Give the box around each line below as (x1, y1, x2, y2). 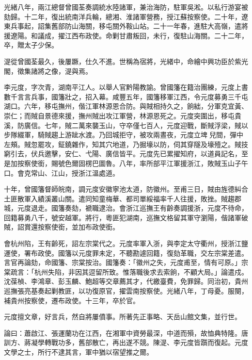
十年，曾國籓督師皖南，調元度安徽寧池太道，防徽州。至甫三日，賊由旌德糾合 (4, 184, 248, 194)
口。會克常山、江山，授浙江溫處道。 (4, 167, 119, 178)
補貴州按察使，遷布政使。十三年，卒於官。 (4, 295, 140, 305)
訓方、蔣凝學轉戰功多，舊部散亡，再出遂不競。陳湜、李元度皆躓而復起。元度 (4, 337, 248, 347)
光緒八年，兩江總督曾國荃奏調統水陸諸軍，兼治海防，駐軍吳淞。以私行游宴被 (4, 2, 248, 12)
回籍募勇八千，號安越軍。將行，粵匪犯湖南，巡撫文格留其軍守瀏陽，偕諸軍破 (4, 212, 248, 222)
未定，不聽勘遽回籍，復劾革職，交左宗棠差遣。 (98, 247, 248, 258)
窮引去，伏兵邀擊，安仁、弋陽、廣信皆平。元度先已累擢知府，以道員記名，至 (4, 148, 248, 159)
